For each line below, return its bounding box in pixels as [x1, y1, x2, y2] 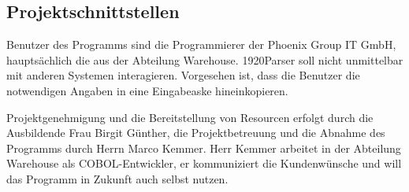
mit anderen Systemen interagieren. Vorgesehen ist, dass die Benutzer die [6, 67, 360, 83]
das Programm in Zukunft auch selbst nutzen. [6, 170, 229, 186]
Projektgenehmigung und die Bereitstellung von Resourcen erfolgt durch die [6, 109, 374, 125]
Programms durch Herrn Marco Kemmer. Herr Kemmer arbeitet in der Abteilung [6, 139, 401, 156]
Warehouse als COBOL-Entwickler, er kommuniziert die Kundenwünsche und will [6, 155, 402, 172]
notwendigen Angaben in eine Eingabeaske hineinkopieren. [6, 82, 288, 98]
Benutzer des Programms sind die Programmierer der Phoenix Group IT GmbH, [6, 36, 396, 53]
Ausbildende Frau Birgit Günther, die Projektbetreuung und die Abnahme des [6, 124, 385, 141]
